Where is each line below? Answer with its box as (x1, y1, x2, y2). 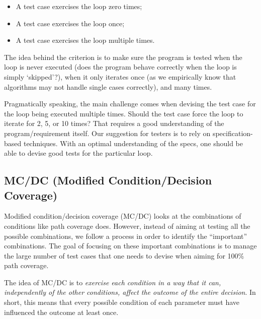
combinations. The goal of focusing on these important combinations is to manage (4, 240, 257, 251)
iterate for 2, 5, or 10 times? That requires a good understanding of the (4, 118, 224, 129)
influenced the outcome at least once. (4, 306, 119, 317)
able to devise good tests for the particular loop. (4, 148, 153, 158)
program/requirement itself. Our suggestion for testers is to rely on (4, 127, 211, 138)
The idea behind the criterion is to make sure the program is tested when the (4, 51, 242, 62)
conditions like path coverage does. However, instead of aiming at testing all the (4, 220, 250, 231)
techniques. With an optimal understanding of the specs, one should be (23, 138, 243, 148)
